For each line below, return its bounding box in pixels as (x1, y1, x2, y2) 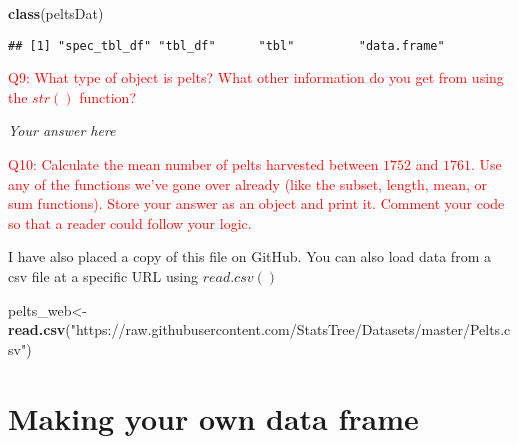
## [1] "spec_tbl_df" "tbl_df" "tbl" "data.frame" (8, 38, 445, 53)
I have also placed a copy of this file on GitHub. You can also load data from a (8, 246, 491, 267)
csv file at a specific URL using (8, 266, 198, 286)
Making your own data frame (8, 397, 419, 438)
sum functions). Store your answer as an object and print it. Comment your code (8, 193, 505, 214)
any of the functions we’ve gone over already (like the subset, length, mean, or (8, 173, 488, 194)
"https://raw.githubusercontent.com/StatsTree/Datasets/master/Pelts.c (70, 319, 511, 340)
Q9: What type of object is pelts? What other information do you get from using (8, 67, 504, 88)
